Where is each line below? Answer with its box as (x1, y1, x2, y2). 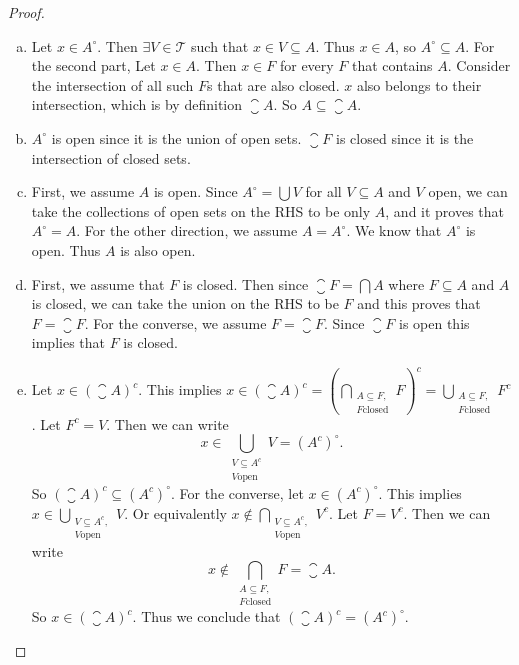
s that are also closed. (207, 74, 340, 95)
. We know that (346, 220, 442, 241)
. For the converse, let (170, 482, 304, 503)
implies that (31, 332, 105, 353)
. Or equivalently (124, 502, 227, 523)
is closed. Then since (182, 273, 309, 294)
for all (305, 181, 342, 202)
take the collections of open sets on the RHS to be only (31, 200, 371, 221)
